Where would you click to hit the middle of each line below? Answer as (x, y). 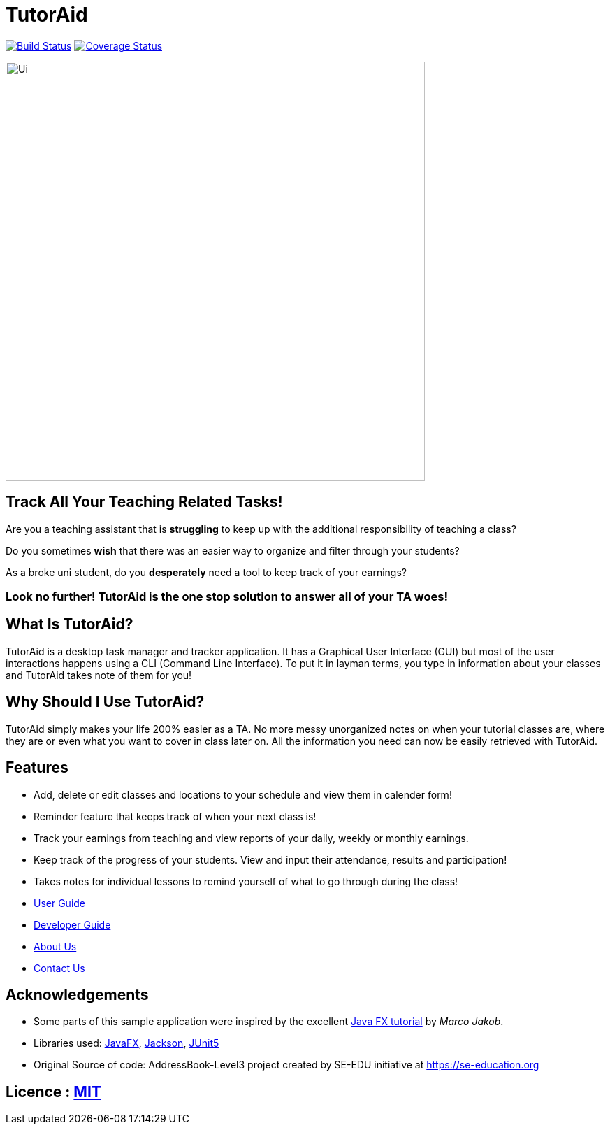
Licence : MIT (53, 1092)
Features (37, 768)
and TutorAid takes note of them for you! (99, 675)
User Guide (60, 903)
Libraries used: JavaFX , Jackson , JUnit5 (126, 1043)
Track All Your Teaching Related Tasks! (144, 502)
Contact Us (59, 968)
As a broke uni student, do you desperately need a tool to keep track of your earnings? (206, 572)
